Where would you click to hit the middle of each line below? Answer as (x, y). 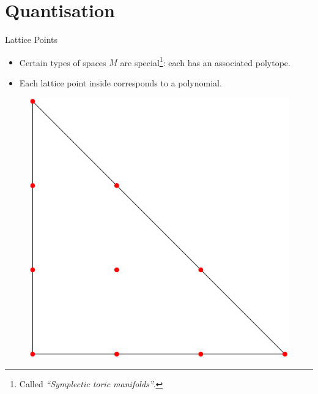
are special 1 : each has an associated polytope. (205, 61)
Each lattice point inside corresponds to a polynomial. (120, 82)
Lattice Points (31, 40)
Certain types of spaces (63, 62)
